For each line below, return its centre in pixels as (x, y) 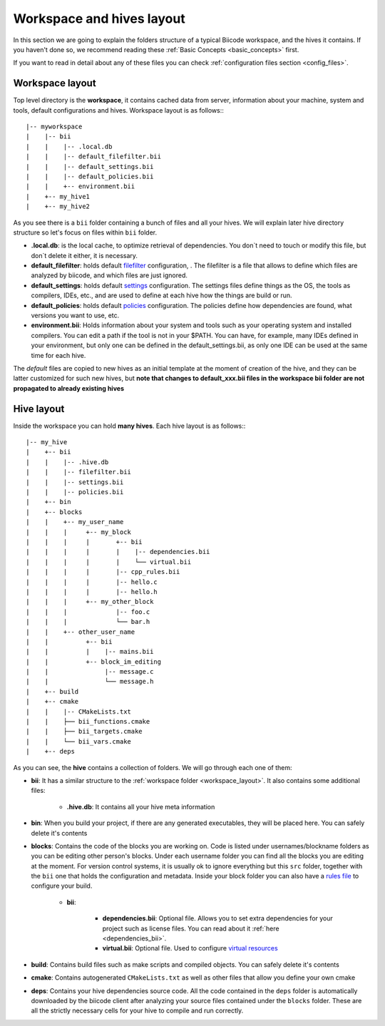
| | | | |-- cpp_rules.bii (103, 572)
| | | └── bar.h (88, 622)
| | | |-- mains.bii (90, 652)
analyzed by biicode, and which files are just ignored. (109, 275)
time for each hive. (58, 355)
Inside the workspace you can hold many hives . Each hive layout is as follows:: (129, 426)
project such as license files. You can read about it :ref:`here (191, 928)
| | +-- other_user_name (81, 632)
